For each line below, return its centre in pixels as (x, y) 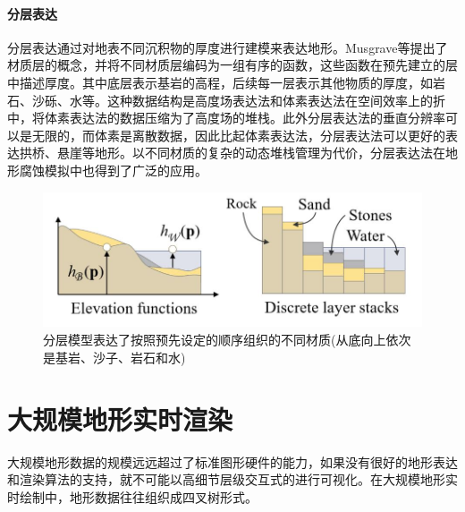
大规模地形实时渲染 (120, 418)
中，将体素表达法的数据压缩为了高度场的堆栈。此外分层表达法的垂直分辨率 (226, 118)
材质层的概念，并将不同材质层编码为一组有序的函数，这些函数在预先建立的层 (232, 65)
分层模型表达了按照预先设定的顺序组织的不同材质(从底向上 (215, 340)
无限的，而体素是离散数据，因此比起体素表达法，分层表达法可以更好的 (238, 135)
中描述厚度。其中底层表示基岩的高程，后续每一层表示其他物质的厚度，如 (220, 82)
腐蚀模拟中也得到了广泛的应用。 (113, 170)
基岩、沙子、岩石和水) (120, 357)
